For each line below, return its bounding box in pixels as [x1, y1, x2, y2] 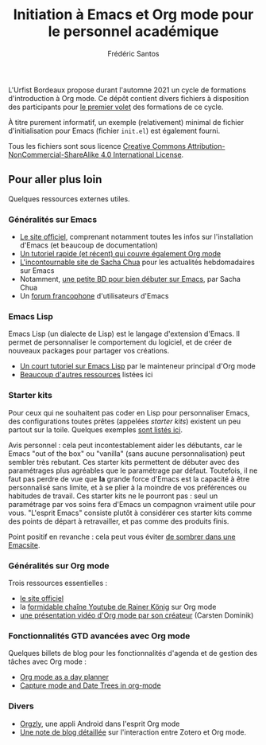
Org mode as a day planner [19, 673, 110, 682]
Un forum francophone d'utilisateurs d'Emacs [19, 291, 169, 301]
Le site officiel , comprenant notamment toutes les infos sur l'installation [19, 232, 254, 242]
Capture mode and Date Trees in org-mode [19, 681, 161, 690]
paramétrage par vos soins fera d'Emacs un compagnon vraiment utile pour [8, 499, 256, 509]
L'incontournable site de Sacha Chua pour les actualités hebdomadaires [19, 257, 256, 267]
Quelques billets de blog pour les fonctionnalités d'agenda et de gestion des [8, 649, 258, 658]
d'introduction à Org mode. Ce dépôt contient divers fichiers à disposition [8, 93, 249, 103]
